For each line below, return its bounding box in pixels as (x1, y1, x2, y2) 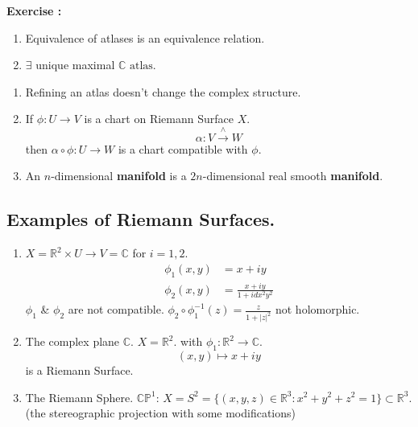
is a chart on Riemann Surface (84, 110, 234, 127)
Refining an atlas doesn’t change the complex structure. (25, 83, 301, 100)
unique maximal (35, 56, 115, 73)
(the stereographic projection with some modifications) (25, 404, 296, 421)
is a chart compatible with (118, 140, 248, 157)
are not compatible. (68, 301, 164, 318)
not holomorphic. (275, 301, 360, 318)
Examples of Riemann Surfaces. (6, 207, 275, 232)
